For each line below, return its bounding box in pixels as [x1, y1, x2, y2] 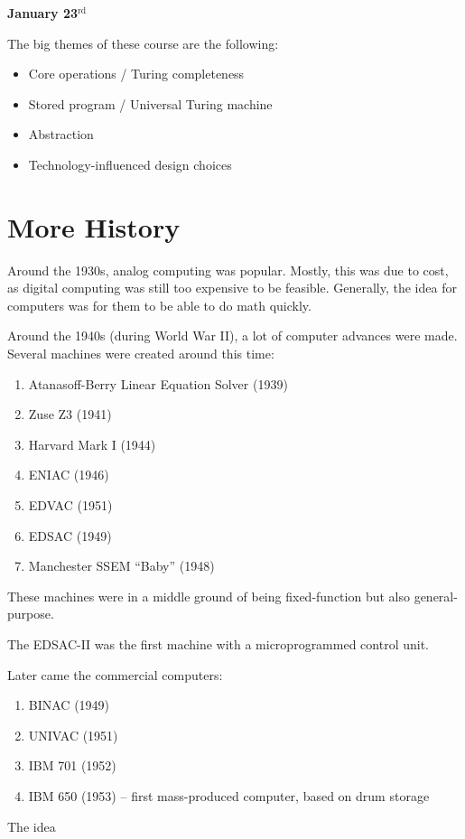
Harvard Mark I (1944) [28, 434, 156, 453]
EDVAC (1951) [28, 496, 113, 515]
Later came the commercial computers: [7, 665, 223, 684]
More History [7, 208, 181, 245]
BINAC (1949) [28, 695, 110, 714]
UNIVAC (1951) [28, 725, 118, 744]
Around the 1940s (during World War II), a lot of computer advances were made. [7, 326, 458, 345]
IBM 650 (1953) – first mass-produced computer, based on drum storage [28, 786, 430, 805]
